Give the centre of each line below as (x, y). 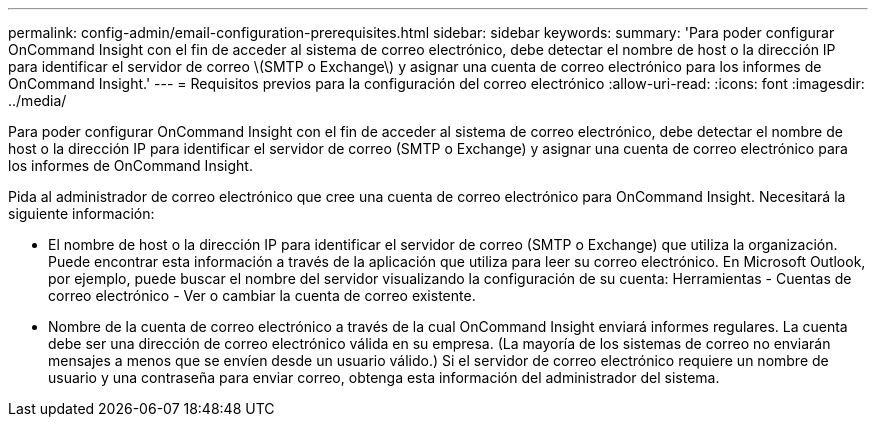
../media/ (37, 100)
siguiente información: (81, 213)
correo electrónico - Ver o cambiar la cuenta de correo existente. (262, 295)
